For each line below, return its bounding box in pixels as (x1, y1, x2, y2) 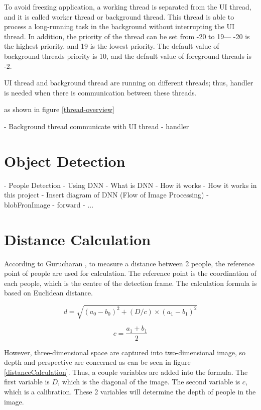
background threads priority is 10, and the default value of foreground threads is (4, 50, 251, 61)
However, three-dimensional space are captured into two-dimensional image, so (4, 347, 246, 357)
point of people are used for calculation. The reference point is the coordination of (4, 268, 256, 278)
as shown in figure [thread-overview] (4, 104, 115, 115)
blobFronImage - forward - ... (4, 199, 94, 210)
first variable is (4, 376, 50, 387)
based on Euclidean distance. (4, 287, 93, 298)
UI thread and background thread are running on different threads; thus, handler (4, 77, 253, 88)
